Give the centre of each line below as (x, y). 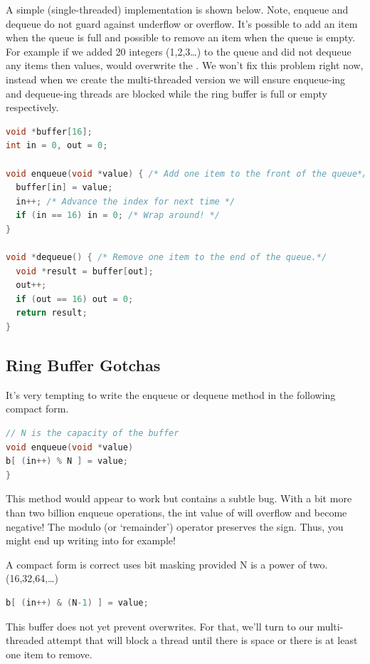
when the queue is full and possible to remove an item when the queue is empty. (181, 37)
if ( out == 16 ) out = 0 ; (75, 299)
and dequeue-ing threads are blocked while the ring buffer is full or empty (166, 93)
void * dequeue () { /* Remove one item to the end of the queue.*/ (166, 258)
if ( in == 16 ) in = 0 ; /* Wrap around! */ (118, 216)
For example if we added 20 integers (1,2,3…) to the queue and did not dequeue (179, 51)
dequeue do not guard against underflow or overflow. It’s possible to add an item (182, 23)
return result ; (52, 313)
